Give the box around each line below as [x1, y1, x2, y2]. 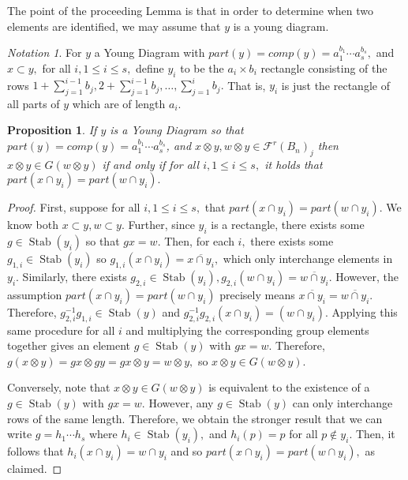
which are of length [72, 95, 166, 111]
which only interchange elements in [223, 250, 393, 267]
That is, [227, 77, 266, 93]
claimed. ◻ [7, 460, 62, 477]
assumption [7, 286, 62, 302]
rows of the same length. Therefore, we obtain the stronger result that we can [7, 410, 383, 426]
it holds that [264, 156, 323, 172]
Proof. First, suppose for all [7, 199, 140, 216]
